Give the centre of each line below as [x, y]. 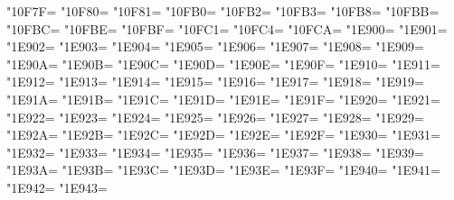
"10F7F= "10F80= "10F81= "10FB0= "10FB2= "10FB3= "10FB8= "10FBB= [223, 11]
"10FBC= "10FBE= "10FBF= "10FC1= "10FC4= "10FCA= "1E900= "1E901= [227, 28]
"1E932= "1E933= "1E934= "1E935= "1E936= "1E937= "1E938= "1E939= [215, 152]
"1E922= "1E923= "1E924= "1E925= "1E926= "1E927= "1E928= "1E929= [215, 117]
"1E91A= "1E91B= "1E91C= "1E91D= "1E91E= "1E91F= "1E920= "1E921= [223, 99]
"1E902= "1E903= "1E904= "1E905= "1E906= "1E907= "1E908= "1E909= [215, 46]
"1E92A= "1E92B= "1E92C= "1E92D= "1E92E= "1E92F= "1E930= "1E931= [223, 135]
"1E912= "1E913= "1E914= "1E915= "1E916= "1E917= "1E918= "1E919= [215, 82]
